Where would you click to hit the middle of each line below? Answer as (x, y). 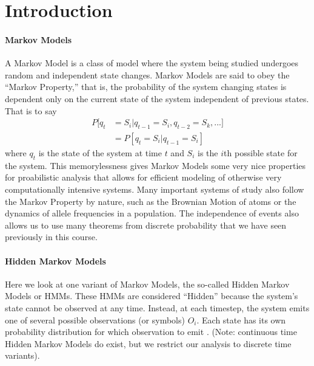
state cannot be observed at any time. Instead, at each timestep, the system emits (157, 307)
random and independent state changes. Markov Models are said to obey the (147, 74)
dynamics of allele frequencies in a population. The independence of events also (152, 213)
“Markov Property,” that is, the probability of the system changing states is (146, 87)
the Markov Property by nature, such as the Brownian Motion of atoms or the (151, 201)
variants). (22, 355)
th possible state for (261, 153)
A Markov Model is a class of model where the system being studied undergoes (152, 63)
